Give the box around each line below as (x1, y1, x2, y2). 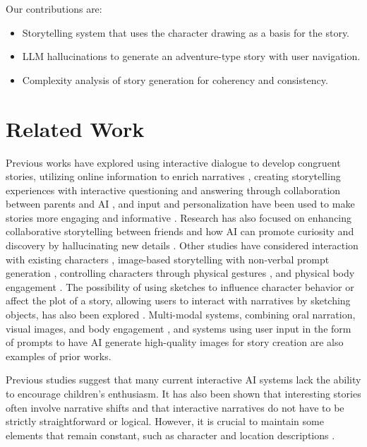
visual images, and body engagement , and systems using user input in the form (6, 321, 351, 335)
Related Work (6, 114, 145, 143)
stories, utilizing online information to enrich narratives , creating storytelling (6, 169, 341, 184)
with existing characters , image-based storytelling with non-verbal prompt (6, 251, 330, 266)
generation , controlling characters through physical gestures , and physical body (6, 266, 355, 280)
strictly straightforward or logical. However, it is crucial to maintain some (6, 414, 324, 429)
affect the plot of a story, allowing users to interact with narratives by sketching (6, 293, 351, 308)
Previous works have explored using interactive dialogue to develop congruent (6, 155, 341, 169)
